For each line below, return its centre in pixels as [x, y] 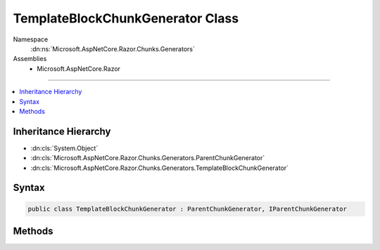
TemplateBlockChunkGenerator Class [126, 18]
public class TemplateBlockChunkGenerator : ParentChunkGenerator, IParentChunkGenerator [188, 209]
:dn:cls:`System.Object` [64, 148]
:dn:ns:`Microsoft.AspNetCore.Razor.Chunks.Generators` [113, 48]
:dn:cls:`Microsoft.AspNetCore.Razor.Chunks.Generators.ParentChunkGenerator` [148, 158]
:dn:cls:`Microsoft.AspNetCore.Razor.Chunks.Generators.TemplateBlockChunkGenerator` [159, 168]
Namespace [31, 39]
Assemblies [30, 59]
